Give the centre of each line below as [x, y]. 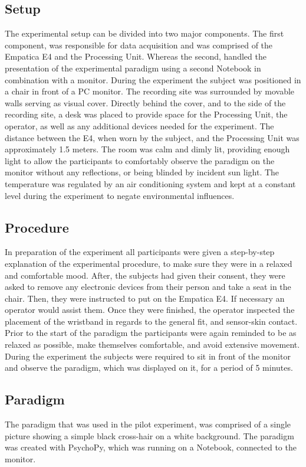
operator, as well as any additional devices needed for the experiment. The [139, 125]
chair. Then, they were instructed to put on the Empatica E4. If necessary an [145, 298]
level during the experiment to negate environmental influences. [120, 195]
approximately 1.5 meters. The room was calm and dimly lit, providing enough [147, 149]
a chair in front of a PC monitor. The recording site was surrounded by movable [150, 91]
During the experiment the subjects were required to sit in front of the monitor [148, 356]
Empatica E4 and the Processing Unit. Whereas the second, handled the [136, 56]
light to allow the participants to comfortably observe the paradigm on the [140, 160]
